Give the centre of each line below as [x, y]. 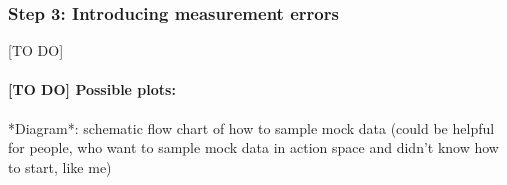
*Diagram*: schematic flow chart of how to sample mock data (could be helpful [251, 127]
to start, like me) [60, 166]
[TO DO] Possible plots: [92, 89]
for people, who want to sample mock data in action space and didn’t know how [253, 147]
